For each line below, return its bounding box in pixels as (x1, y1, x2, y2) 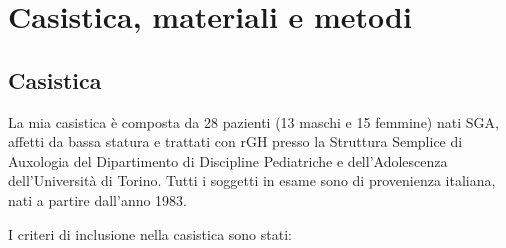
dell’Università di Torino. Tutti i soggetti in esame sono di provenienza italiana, (8, 170, 496, 191)
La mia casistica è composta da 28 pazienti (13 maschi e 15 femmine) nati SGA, (8, 111, 499, 132)
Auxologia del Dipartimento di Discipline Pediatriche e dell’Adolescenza (8, 150, 448, 171)
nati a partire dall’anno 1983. (8, 189, 188, 210)
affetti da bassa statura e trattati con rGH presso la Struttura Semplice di (8, 131, 463, 152)
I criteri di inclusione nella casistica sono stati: (8, 223, 292, 244)
